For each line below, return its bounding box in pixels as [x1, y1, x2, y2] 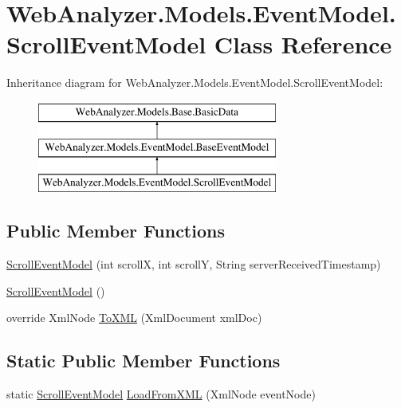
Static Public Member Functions [6, 348, 281, 373]
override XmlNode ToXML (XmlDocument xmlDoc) [6, 309, 262, 326]
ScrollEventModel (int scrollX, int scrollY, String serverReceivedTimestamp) [6, 256, 381, 273]
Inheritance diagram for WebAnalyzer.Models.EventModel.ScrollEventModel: [6, 74, 383, 91]
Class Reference [214, 28, 392, 61]
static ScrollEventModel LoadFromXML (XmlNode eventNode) [6, 386, 316, 402]
